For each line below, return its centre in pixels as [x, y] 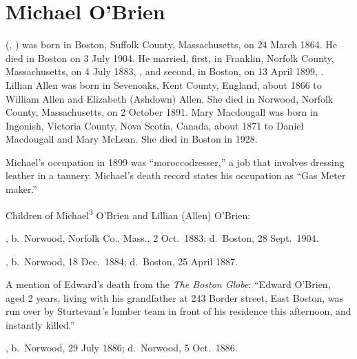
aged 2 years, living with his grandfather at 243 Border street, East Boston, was [175, 297]
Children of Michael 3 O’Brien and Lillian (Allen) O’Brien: [128, 214]
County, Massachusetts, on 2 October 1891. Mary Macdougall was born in [162, 112]
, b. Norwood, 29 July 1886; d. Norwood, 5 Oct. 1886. [122, 348]
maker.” [21, 189]
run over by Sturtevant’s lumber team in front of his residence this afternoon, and [178, 311]
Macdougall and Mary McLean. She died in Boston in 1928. [132, 139]
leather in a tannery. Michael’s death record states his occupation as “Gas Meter [176, 175]
